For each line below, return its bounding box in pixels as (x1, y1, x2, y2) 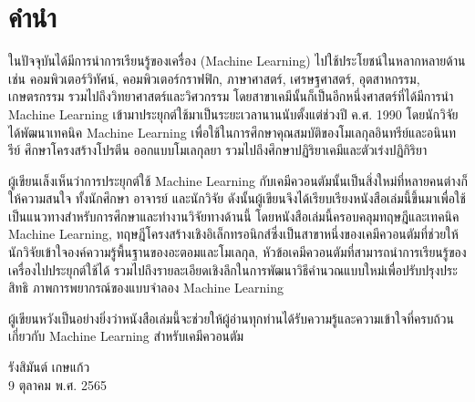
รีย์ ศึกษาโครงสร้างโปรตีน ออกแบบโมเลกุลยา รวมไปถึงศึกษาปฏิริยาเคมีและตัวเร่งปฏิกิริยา (8, 140, 428, 160)
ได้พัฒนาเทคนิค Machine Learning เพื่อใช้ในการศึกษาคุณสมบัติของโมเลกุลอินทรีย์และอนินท (8, 122, 457, 141)
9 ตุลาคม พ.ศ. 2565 (8, 375, 107, 394)
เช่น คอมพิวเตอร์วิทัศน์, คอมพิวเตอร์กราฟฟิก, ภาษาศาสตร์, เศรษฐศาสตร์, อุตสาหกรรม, (8, 68, 420, 88)
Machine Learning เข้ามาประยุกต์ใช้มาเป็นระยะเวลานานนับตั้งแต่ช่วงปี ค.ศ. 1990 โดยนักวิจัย (8, 104, 459, 123)
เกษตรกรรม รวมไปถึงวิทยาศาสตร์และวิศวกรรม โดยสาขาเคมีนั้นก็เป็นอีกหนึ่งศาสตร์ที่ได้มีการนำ (8, 87, 454, 106)
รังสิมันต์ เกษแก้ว (8, 357, 90, 376)
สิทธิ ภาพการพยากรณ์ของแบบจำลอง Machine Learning (8, 278, 284, 297)
